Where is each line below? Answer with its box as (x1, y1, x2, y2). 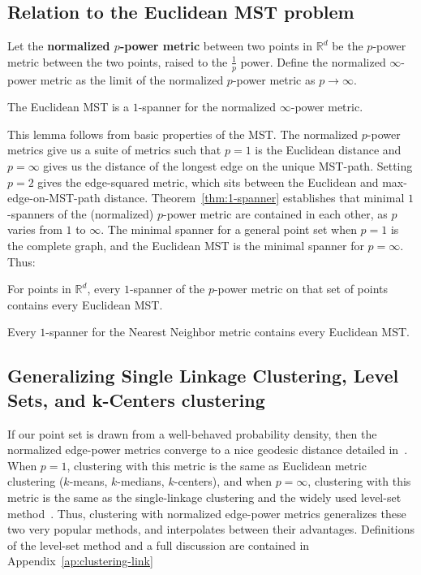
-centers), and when (174, 473, 272, 490)
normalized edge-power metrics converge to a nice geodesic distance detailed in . (7, 441, 408, 458)
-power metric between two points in (119, 37, 313, 54)
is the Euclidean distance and (255, 141, 402, 158)
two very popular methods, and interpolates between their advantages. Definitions (7, 521, 415, 538)
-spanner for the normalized (138, 98, 277, 115)
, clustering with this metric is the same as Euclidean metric (67, 456, 367, 473)
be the (332, 37, 363, 54)
